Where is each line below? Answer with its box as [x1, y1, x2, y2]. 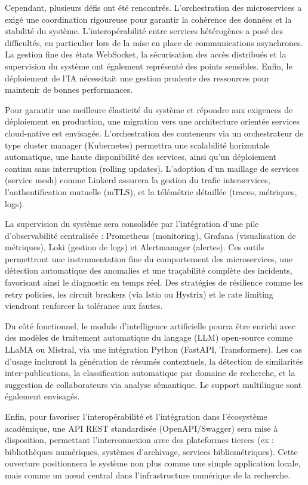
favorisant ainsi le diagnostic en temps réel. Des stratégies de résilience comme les [5, 276, 303, 289]
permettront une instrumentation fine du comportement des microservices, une [5, 252, 292, 265]
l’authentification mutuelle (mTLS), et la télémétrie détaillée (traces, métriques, [5, 185, 297, 198]
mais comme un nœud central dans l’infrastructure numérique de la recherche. [5, 468, 291, 481]
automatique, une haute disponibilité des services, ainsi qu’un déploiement [5, 150, 277, 163]
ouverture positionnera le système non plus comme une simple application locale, [5, 457, 301, 469]
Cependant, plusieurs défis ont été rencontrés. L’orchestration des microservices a [5, 1, 302, 13]
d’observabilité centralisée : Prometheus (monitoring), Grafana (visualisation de [5, 229, 296, 241]
